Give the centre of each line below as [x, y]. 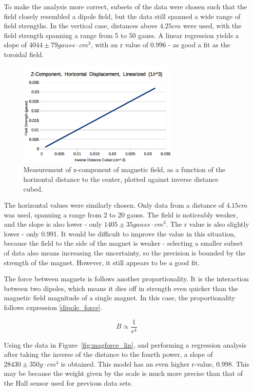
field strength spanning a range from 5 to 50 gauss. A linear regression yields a [121, 35]
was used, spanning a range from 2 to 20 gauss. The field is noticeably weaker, [121, 214]
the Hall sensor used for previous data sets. [68, 383]
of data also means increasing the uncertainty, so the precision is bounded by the [125, 253]
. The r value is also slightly [207, 224]
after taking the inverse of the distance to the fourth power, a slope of [108, 354]
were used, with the [212, 26]
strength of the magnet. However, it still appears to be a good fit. [102, 262]
